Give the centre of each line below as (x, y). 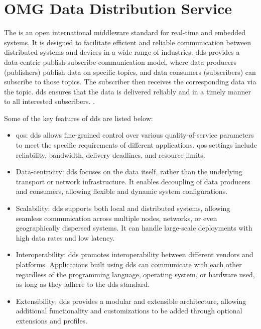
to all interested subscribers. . (49, 101)
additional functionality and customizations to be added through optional (129, 311)
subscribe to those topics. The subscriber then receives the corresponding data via (130, 82)
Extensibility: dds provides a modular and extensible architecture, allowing (131, 301)
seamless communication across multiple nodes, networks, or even (116, 218)
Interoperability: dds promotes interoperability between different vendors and (135, 254)
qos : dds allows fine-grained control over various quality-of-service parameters (135, 135)
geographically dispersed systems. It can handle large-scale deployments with (134, 228)
